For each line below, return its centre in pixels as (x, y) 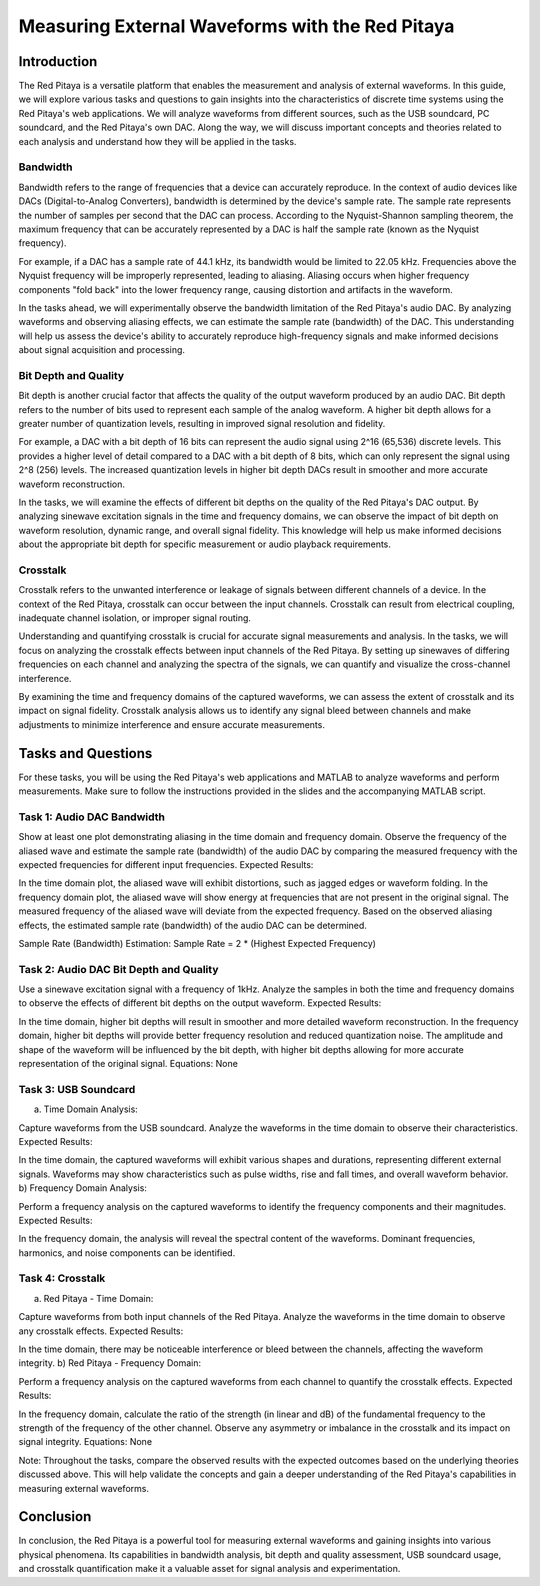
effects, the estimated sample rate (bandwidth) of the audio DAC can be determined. (192, 925)
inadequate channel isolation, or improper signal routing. (135, 618)
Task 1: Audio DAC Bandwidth (91, 817)
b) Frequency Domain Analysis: (82, 1188)
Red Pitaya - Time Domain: (98, 1298)
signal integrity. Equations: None (85, 1442)
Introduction (58, 61)
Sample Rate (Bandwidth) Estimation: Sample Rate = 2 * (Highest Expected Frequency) (197, 943)
